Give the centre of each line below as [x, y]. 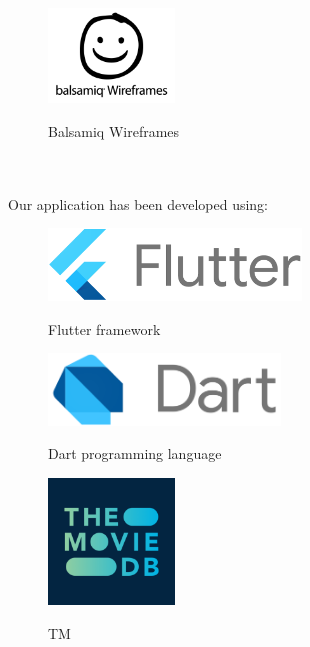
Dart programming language [135, 453]
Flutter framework [104, 328]
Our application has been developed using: [138, 203]
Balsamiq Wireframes [114, 130]
